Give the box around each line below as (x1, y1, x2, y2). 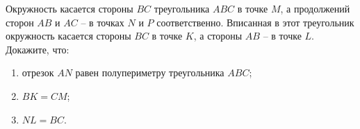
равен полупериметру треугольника (75, 65, 224, 80)
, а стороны (193, 28, 243, 43)
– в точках (81, 15, 124, 29)
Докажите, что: (6, 42, 69, 56)
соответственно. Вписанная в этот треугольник (156, 15, 354, 29)
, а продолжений (280, 1, 350, 15)
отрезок (22, 65, 54, 80)
